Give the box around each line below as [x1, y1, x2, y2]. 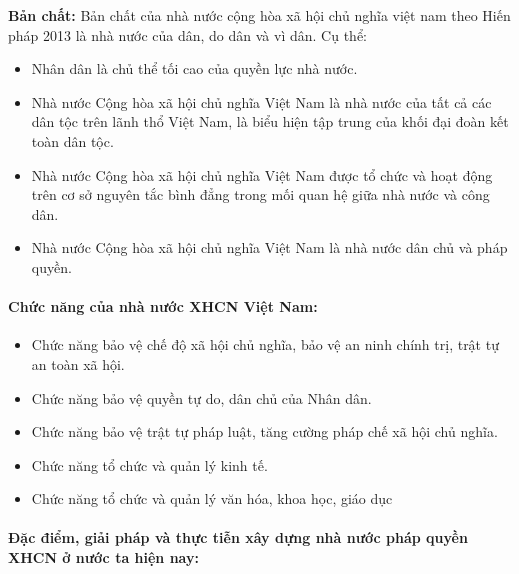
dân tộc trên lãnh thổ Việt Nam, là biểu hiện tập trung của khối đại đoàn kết [31, 111, 509, 132]
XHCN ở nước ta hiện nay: [8, 547, 199, 568]
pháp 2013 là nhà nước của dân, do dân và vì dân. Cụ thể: [8, 24, 367, 45]
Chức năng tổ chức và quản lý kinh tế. [31, 454, 268, 475]
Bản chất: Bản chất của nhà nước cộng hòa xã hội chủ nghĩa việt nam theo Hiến [8, 5, 511, 25]
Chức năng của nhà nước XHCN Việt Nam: [8, 296, 318, 317]
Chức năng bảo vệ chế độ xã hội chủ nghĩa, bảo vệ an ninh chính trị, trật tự [31, 334, 499, 355]
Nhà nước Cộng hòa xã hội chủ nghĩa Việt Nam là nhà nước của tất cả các [31, 91, 492, 112]
